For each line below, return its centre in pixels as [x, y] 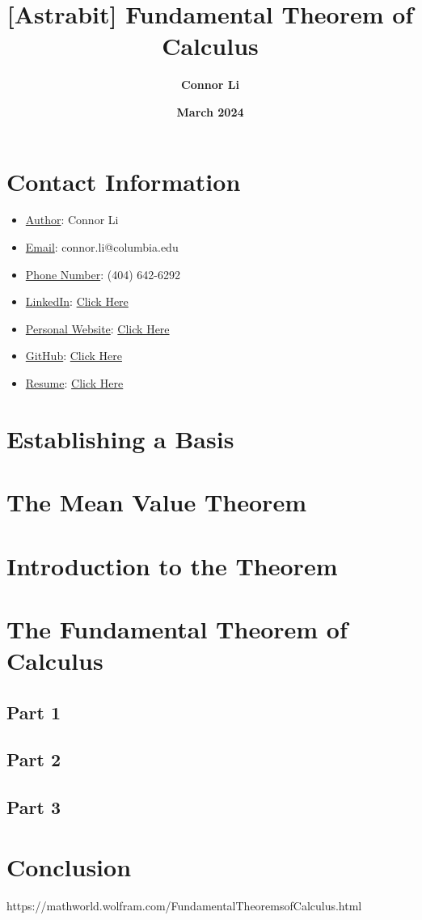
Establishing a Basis [120, 438]
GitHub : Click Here [74, 356]
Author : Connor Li [72, 220]
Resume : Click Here [74, 383]
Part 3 [34, 807]
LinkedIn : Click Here [77, 301]
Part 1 [34, 712]
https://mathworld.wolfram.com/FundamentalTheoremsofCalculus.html [184, 905]
